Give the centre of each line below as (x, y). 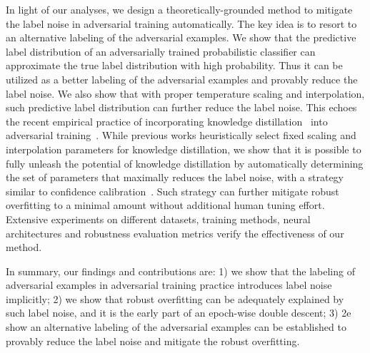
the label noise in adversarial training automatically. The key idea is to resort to (181, 23)
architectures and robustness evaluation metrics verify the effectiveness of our (175, 233)
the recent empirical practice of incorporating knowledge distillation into (167, 121)
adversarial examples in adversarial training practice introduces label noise (169, 285)
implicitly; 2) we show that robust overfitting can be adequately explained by (175, 298)
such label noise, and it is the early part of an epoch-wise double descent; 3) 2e (179, 313)
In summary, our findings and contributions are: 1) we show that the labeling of (180, 271)
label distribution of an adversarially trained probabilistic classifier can (161, 51)
